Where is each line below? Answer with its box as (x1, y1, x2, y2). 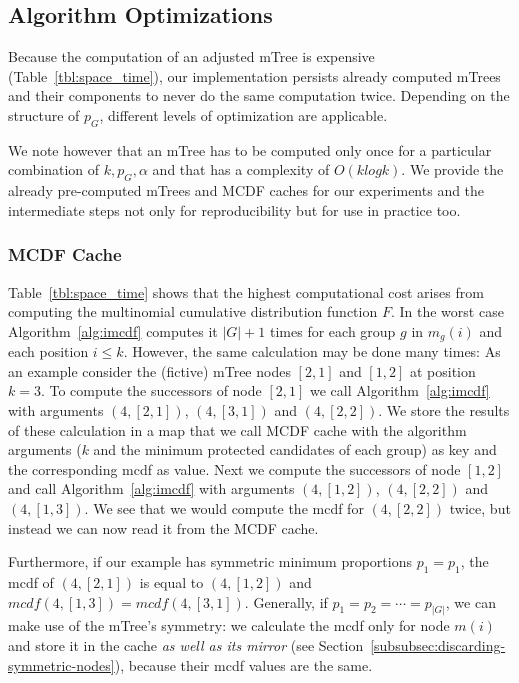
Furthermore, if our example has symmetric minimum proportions (8, 551, 412, 572)
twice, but (449, 497, 511, 518)
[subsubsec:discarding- (370, 635, 506, 655)
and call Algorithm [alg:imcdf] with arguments (8, 478, 295, 499)
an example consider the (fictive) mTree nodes (8, 360, 291, 381)
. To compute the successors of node (40, 380, 262, 401)
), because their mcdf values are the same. (114, 654, 373, 675)
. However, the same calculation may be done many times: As (123, 341, 501, 362)
